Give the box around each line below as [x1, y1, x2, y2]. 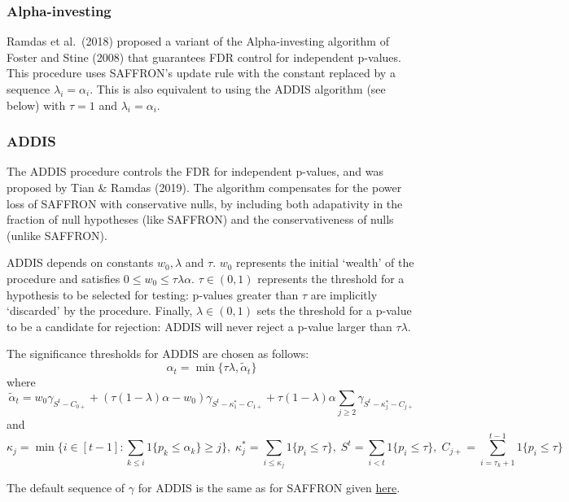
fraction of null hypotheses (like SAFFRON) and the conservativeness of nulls [7, 211, 394, 228]
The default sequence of [7, 479, 125, 496]
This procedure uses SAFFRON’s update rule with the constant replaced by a [7, 64, 396, 81]
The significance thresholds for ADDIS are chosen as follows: [7, 345, 309, 362]
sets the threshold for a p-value [256, 302, 412, 319]
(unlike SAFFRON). [7, 226, 107, 243]
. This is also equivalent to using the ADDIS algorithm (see [90, 81, 386, 97]
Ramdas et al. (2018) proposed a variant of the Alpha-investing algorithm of [7, 33, 389, 50]
